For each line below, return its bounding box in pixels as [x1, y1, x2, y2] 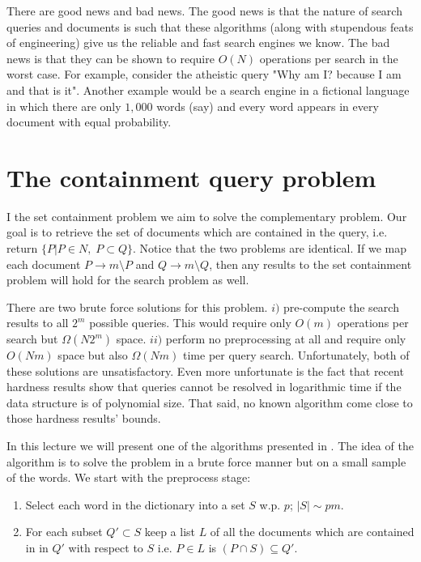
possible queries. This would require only [89, 314, 291, 331]
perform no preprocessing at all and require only [165, 330, 406, 347]
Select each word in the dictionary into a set [25, 496, 245, 513]
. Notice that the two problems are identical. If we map [132, 240, 407, 257]
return [6, 240, 38, 257]
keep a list [144, 523, 195, 540]
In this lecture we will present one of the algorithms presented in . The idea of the [6, 437, 414, 453]
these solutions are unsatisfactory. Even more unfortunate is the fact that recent [6, 362, 404, 379]
